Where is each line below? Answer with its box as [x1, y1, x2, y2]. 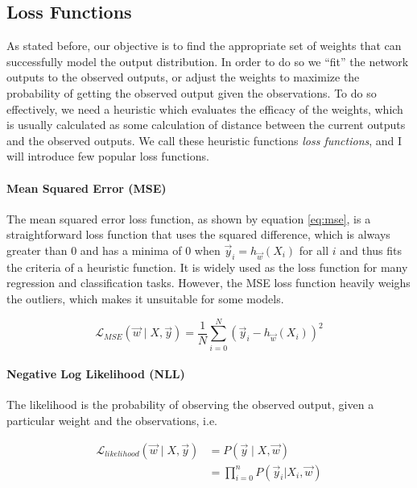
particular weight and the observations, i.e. [6, 412, 218, 429]
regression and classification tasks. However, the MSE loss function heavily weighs [6, 274, 411, 291]
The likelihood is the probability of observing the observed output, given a [6, 396, 374, 413]
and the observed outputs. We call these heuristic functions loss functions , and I [6, 131, 403, 148]
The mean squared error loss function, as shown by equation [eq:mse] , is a [6, 210, 371, 227]
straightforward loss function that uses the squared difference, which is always [6, 226, 390, 243]
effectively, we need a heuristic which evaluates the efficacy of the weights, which [6, 100, 403, 117]
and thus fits [340, 241, 402, 258]
